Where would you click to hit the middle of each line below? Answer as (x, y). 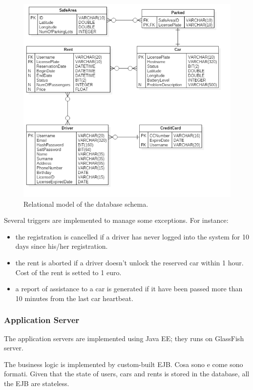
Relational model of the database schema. (86, 204)
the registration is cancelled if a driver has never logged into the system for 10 (132, 236)
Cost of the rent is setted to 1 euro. (68, 272)
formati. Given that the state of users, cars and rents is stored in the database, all (127, 374)
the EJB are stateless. (37, 383)
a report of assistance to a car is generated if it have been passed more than (129, 289)
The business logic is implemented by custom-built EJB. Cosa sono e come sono (124, 364)
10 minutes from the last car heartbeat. (74, 298)
